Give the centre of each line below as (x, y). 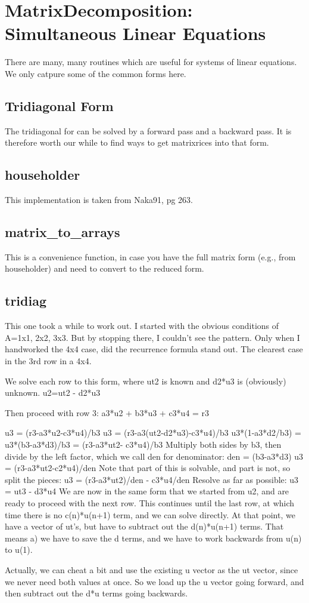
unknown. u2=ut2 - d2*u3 (53, 393)
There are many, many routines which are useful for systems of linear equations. (151, 62)
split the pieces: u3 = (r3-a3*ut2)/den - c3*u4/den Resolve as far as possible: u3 (152, 479)
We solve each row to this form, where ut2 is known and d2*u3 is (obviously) (146, 381)
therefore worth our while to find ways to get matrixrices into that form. (137, 142)
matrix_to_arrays (63, 232)
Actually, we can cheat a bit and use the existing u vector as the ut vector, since (152, 569)
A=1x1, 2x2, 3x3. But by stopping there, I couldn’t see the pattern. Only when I (152, 337)
